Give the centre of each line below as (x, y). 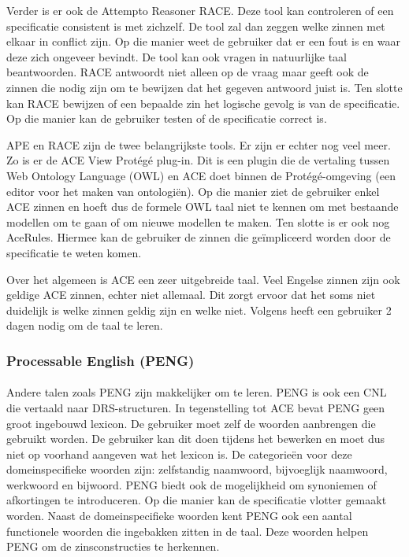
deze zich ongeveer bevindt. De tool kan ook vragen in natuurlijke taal (177, 56)
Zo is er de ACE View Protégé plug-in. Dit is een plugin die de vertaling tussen (198, 160)
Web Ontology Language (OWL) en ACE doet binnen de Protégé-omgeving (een (201, 175)
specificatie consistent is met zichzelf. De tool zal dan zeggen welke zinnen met (196, 26)
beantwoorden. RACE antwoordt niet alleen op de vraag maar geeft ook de (188, 72)
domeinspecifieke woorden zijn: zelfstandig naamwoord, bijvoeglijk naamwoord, (197, 469)
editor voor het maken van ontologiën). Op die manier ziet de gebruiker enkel (193, 191)
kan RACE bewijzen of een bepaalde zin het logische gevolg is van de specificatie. (203, 103)
